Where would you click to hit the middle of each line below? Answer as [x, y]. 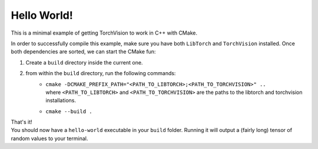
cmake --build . [69, 111]
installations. [61, 100]
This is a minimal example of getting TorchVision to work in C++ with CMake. [104, 33]
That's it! [21, 122]
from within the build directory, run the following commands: [101, 73]
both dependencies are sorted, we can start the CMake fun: [83, 52]
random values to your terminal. [49, 138]
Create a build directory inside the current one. [84, 62]
